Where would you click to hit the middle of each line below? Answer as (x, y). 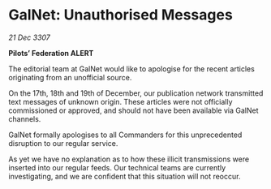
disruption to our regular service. (63, 143)
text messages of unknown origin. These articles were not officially (120, 101)
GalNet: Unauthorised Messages (120, 15)
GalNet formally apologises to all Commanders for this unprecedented (125, 135)
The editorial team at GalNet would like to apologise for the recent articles (132, 69)
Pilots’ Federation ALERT (51, 53)
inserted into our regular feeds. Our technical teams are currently (117, 167)
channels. (25, 118)
